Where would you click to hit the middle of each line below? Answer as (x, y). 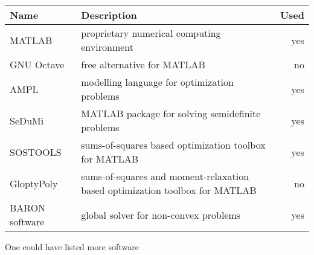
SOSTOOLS (36, 152)
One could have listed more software (72, 247)
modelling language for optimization (157, 82)
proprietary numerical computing (151, 33)
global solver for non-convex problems (161, 215)
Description (109, 15)
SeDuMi (27, 120)
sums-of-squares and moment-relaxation (165, 176)
